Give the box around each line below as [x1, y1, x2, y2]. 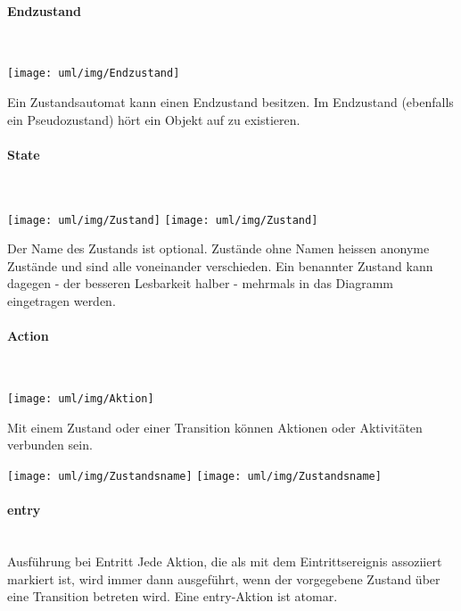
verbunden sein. [7, 435, 93, 454]
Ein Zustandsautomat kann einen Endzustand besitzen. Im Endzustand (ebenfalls [7, 93, 454, 111]
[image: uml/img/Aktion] [7, 392, 154, 406]
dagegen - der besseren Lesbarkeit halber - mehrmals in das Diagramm [7, 274, 394, 293]
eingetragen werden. [7, 292, 116, 310]
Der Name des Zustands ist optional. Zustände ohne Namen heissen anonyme [7, 239, 430, 258]
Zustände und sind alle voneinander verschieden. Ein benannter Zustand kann [7, 256, 433, 275]
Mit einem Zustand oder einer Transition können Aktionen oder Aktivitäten [7, 417, 423, 436]
